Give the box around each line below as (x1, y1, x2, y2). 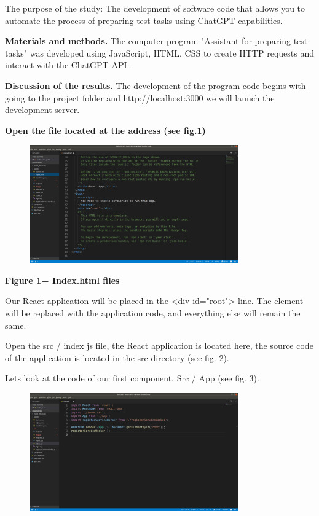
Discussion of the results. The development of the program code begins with (5, 79, 306, 92)
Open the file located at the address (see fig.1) (5, 123, 206, 136)
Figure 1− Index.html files (5, 273, 120, 286)
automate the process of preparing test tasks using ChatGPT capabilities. (5, 14, 283, 26)
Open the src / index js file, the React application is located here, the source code (5, 339, 313, 352)
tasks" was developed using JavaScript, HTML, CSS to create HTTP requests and (5, 46, 314, 59)
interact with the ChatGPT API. (5, 58, 130, 71)
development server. (5, 103, 80, 116)
